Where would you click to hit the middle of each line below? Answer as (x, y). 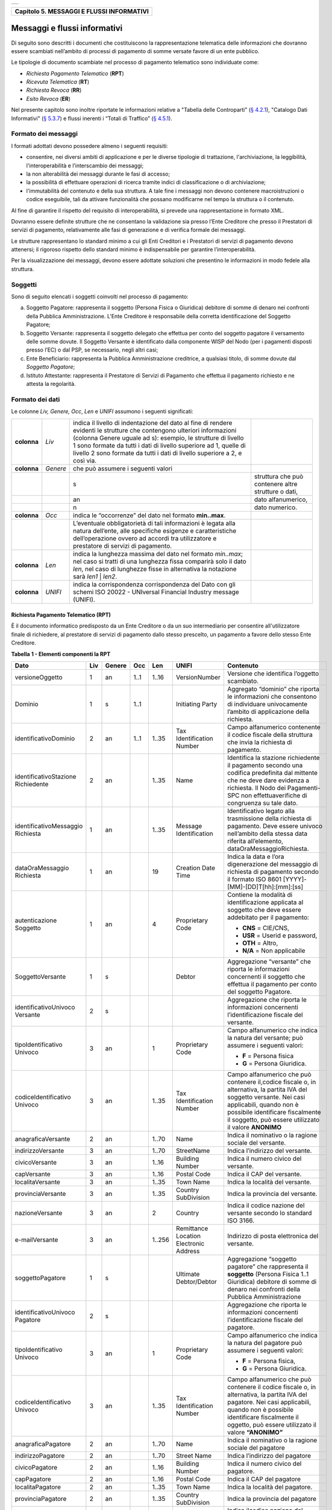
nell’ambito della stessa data (267, 834)
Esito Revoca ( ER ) (49, 98)
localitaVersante (37, 1182)
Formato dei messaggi (45, 134)
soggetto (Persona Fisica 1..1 (268, 1274)
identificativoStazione (45, 776)
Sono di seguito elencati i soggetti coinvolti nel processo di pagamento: (100, 297)
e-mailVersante (36, 1240)
